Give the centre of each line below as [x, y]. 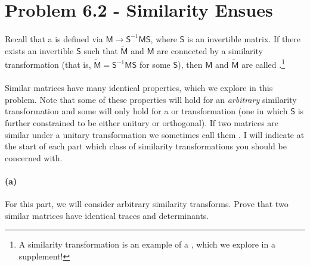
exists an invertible [39, 50]
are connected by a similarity [210, 50]
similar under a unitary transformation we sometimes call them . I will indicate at [155, 134]
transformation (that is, [48, 65]
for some [155, 65]
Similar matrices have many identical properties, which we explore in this [139, 88]
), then [190, 65]
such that [101, 50]
